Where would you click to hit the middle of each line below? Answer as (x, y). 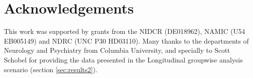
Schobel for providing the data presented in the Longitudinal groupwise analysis (123, 59)
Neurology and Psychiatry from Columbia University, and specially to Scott (117, 50)
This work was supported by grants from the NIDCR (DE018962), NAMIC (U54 (125, 31)
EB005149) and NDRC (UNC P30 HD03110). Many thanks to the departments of (126, 40)
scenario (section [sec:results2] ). (51, 69)
